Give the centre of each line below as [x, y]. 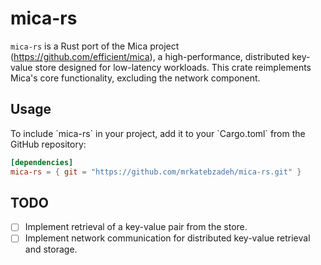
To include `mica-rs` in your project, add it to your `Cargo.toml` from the [158, 133]
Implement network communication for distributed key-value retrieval [167, 238]
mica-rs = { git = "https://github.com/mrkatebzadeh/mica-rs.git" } [156, 172]
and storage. [51, 249]
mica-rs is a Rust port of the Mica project [95, 46]
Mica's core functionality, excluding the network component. [135, 78]
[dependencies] [42, 162]
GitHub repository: [48, 144]
